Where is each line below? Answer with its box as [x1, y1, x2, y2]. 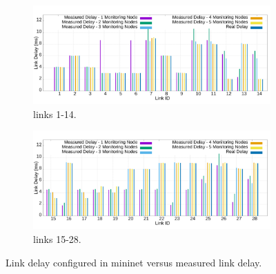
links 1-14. [33, 106, 77, 121]
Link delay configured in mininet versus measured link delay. [6, 255, 262, 269]
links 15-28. [33, 232, 81, 246]
